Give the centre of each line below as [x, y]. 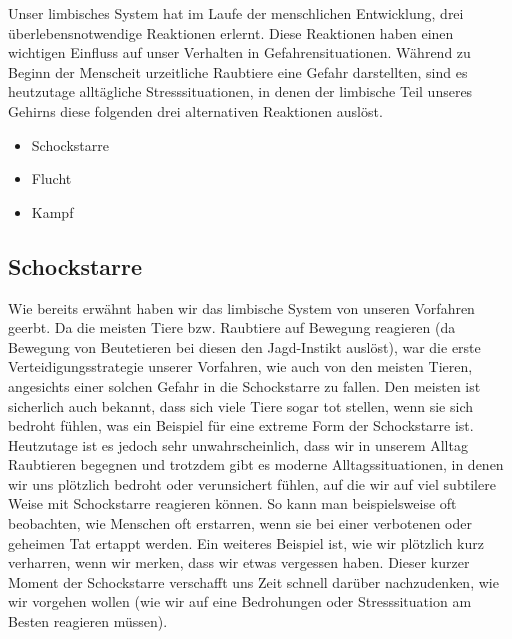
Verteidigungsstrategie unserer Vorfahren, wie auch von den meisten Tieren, [240, 366]
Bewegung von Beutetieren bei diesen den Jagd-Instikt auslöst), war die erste [244, 346]
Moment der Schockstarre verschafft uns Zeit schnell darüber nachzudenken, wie [253, 581]
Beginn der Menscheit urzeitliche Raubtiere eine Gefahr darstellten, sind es [238, 71]
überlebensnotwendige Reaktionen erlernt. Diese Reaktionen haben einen [231, 32]
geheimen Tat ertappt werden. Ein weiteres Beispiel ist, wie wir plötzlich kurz [246, 542]
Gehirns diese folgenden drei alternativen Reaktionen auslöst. [195, 110]
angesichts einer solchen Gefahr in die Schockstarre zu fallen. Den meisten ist [244, 385]
